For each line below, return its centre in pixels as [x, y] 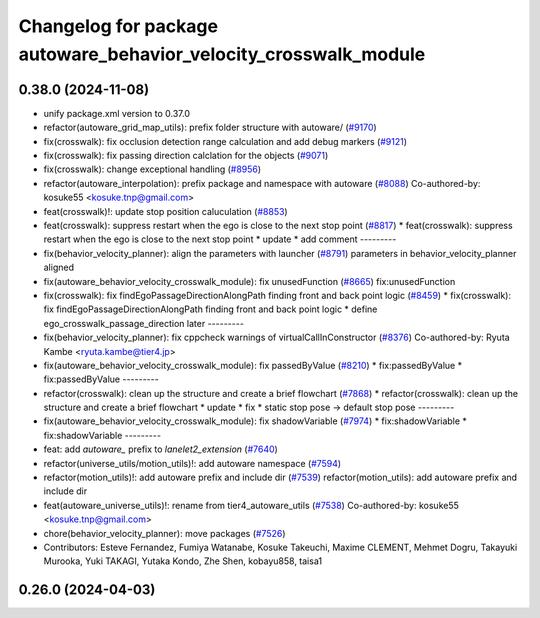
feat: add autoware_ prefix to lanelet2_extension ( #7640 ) [161, 449]
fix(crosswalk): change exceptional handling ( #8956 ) [152, 169]
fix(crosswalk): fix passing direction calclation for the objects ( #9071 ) [186, 156]
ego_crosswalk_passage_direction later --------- [144, 323]
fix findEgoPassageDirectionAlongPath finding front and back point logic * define [210, 309]
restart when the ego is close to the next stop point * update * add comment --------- [220, 239]
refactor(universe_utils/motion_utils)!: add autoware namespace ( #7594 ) [192, 463]
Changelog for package [118, 26]
